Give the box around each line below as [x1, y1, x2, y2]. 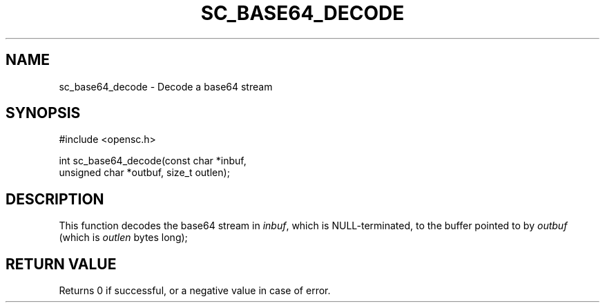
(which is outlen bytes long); [59, 231, 188, 244]
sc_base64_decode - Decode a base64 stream [59, 80, 273, 93]
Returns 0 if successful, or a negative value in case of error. [59, 285, 331, 297]
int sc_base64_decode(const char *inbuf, [59, 155, 247, 167]
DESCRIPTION [6, 190, 104, 208]
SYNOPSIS [6, 104, 81, 122]
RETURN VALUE [6, 255, 117, 273]
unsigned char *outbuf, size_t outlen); [59, 166, 230, 179]
